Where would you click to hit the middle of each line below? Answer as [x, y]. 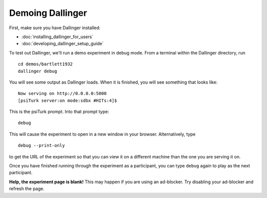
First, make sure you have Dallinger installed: [55, 28]
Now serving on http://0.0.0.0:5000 [62, 94]
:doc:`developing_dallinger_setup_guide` [63, 44]
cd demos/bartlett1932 [45, 64]
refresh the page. [27, 189]
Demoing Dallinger [48, 13]
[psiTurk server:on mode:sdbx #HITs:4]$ [67, 100]
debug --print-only [42, 146]
